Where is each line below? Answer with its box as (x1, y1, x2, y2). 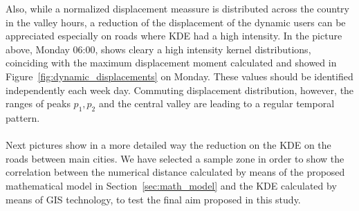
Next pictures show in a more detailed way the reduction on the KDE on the (6, 138, 331, 152)
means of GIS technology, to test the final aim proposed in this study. (6, 192, 301, 206)
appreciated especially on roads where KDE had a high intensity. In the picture (6, 28, 342, 43)
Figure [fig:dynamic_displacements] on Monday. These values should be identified (6, 68, 353, 83)
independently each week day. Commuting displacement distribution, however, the (6, 82, 354, 97)
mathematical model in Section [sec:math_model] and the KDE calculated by (6, 178, 337, 192)
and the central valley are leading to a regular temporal (98, 96, 335, 111)
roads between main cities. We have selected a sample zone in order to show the (6, 151, 344, 165)
